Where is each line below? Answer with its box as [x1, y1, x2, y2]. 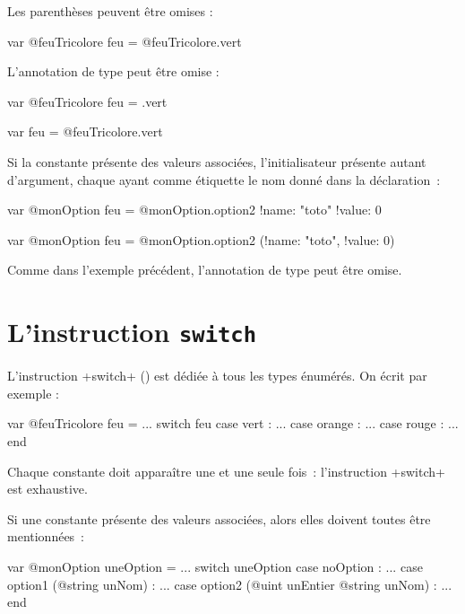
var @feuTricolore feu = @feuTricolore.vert [7, 31, 242, 50]
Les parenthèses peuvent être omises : [7, 2, 213, 20]
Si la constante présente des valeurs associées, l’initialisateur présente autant [7, 152, 426, 171]
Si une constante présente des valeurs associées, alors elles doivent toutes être [7, 509, 431, 528]
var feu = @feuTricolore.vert [7, 122, 163, 141]
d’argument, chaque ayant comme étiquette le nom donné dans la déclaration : [7, 170, 441, 189]
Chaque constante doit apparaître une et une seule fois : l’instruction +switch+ [7, 461, 445, 480]
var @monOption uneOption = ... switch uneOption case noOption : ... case [7, 557, 423, 575]
